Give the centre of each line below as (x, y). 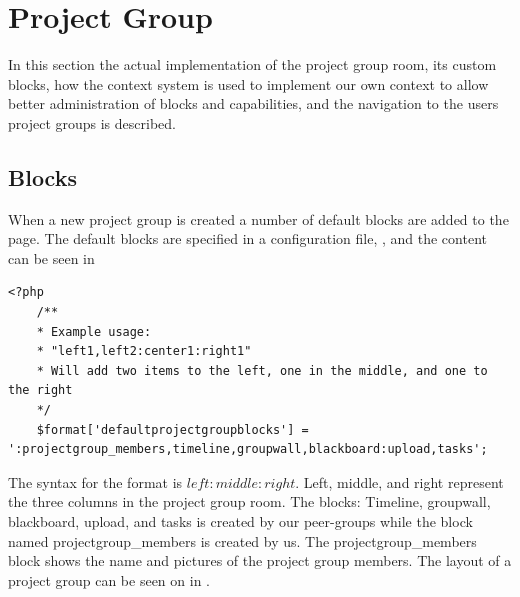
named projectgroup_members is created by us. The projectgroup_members (242, 540)
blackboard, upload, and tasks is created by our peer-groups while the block (240, 521)
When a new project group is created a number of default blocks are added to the (258, 218)
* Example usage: (94, 331)
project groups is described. (92, 122)
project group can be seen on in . (109, 579)
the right (40, 390)
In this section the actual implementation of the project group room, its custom (252, 64)
